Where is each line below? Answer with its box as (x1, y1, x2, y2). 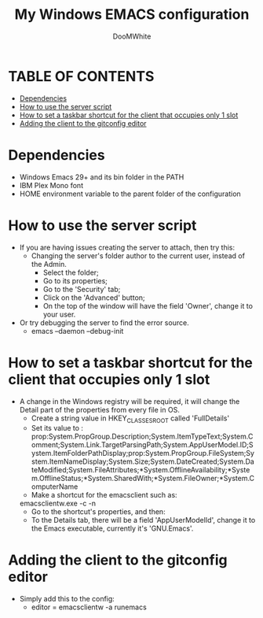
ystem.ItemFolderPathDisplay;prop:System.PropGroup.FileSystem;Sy (31, 449, 255, 458)
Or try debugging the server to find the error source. (19, 317, 190, 328)
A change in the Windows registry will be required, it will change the (19, 396, 240, 406)
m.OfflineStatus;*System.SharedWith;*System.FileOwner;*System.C (31, 474, 255, 483)
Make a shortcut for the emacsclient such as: (31, 490, 178, 500)
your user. (42, 309, 76, 319)
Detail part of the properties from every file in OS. (19, 405, 181, 414)
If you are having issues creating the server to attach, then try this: (19, 242, 236, 252)
